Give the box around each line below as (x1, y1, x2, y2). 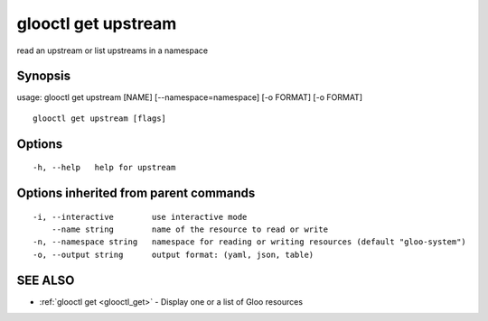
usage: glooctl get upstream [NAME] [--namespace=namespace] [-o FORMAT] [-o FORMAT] (16, 92, 363, 103)
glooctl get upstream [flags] (33, 113, 167, 124)
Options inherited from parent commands (16, 186, 256, 201)
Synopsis (16, 69, 71, 84)
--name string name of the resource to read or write (51, 225, 329, 234)
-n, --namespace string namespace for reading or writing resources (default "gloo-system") (33, 237, 467, 247)
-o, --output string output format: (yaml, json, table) (33, 249, 314, 260)
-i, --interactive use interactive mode (33, 212, 248, 222)
